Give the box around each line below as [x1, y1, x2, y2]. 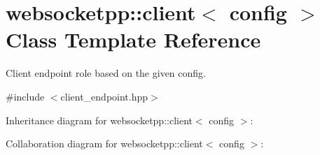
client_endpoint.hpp [60, 89, 148, 103]
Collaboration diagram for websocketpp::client [6, 136, 203, 151]
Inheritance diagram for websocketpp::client [6, 112, 193, 127]
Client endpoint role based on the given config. [6, 66, 206, 80]
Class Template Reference [6, 25, 261, 54]
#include [6, 89, 45, 103]
